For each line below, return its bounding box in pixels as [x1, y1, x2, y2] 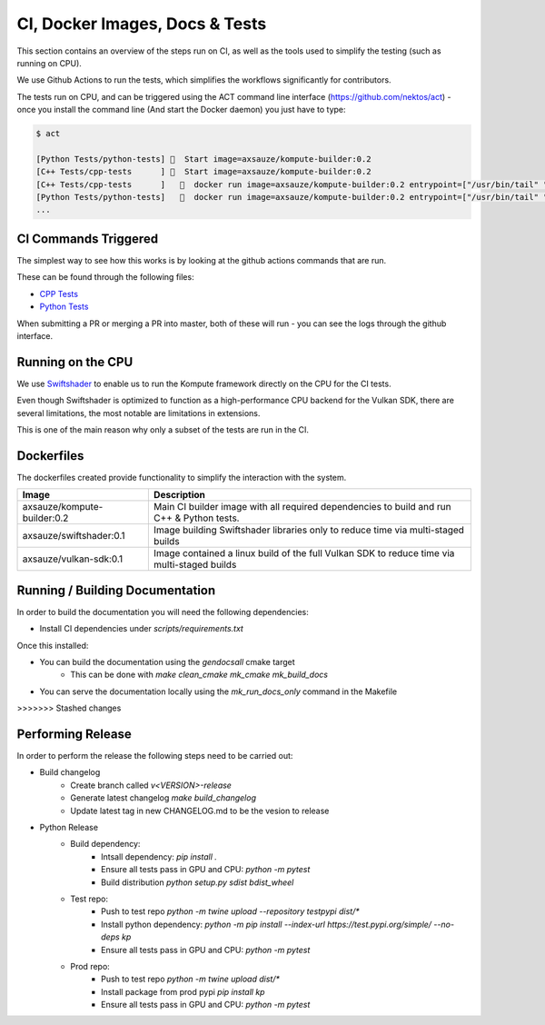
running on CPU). [16, 57, 82, 68]
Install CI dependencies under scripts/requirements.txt [39, 623, 244, 634]
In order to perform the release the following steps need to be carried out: [16, 751, 293, 761]
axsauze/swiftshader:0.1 [22, 530, 125, 542]
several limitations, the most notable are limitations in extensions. [16, 407, 261, 418]
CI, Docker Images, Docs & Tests [16, 14, 267, 34]
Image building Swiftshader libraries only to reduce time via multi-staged [153, 523, 465, 536]
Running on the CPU [16, 354, 134, 370]
